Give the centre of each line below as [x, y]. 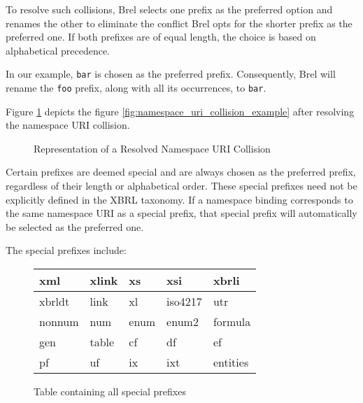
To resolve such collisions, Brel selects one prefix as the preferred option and [169, 9]
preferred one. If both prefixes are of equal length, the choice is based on [161, 37]
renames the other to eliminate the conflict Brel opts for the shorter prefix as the [179, 23]
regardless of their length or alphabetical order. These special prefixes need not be [181, 186]
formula [232, 322]
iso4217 [184, 302]
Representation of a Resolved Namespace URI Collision [152, 148]
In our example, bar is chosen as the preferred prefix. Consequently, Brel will [171, 74]
